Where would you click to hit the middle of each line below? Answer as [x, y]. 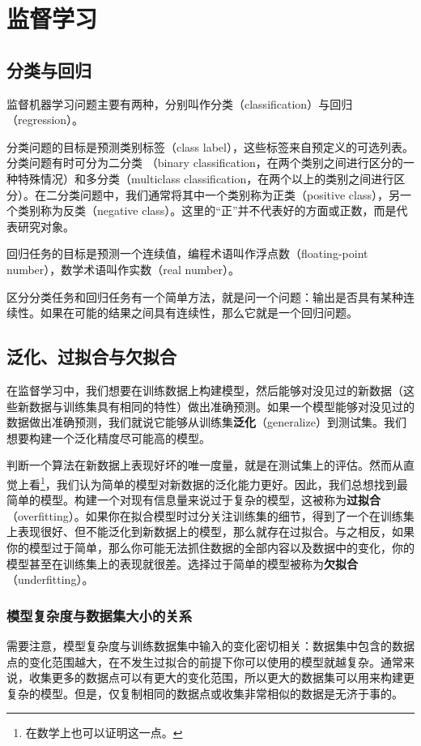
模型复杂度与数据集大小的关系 [100, 615]
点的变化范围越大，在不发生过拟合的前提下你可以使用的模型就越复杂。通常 [205, 661]
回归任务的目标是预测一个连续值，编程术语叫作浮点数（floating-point [187, 253]
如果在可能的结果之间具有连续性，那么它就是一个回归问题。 [199, 313]
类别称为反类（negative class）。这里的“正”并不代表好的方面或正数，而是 [207, 210]
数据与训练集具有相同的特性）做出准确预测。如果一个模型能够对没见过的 [221, 406]
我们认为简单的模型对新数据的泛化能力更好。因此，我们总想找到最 [232, 484]
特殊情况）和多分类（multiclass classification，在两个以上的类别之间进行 [206, 178]
